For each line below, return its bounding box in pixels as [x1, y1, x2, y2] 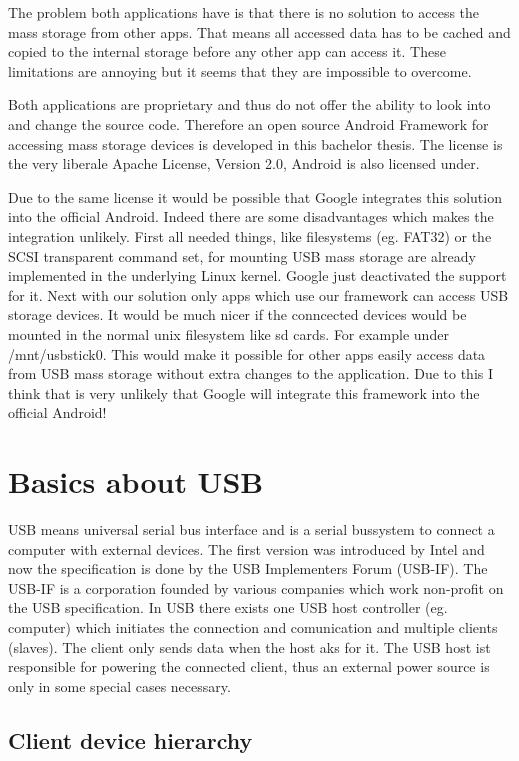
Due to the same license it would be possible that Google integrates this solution [8, 186, 502, 207]
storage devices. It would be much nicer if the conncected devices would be [8, 304, 467, 325]
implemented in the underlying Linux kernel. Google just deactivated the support [8, 265, 507, 286]
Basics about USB [8, 461, 264, 502]
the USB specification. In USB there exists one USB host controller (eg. [8, 597, 448, 618]
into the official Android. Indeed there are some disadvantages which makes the [8, 206, 494, 227]
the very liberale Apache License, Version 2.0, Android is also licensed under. [8, 153, 480, 174]
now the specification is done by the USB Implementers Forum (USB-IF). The [8, 558, 488, 579]
